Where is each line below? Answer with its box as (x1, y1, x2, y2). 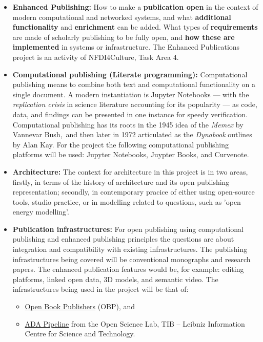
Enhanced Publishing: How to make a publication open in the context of (12, 2, 258, 12)
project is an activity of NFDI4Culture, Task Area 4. (12, 51, 179, 62)
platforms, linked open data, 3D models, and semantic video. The (12, 273, 218, 284)
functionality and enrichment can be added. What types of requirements (12, 22, 258, 32)
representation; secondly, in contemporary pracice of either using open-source (12, 186, 255, 197)
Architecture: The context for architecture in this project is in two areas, (12, 166, 248, 177)
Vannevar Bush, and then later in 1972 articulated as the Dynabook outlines (12, 129, 252, 140)
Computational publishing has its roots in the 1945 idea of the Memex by (12, 119, 244, 130)
